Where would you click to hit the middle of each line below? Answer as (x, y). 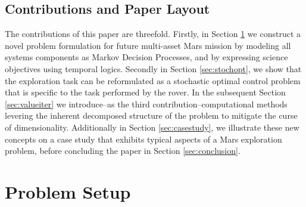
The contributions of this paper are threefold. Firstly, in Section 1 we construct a (153, 34)
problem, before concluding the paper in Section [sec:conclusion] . (123, 151)
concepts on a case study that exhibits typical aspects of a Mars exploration (143, 139)
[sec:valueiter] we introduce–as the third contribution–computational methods (146, 103)
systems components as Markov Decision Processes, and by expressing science (146, 57)
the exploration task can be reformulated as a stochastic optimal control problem (153, 80)
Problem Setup (68, 191)
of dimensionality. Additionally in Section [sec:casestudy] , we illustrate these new (152, 127)
